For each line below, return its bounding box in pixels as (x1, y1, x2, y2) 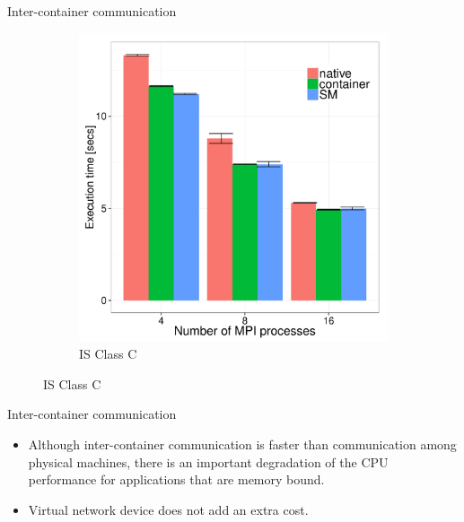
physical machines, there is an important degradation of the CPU (28, 452, 389, 471)
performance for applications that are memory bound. (28, 470, 325, 489)
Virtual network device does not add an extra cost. (28, 500, 309, 518)
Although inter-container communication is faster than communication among (28, 434, 457, 453)
